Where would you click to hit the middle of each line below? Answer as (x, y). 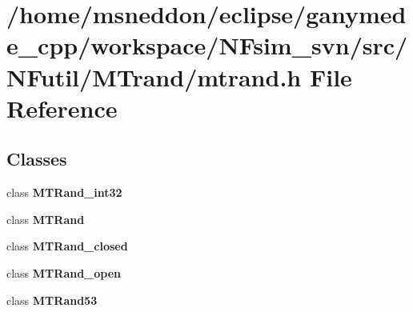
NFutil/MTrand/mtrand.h (154, 76)
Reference (62, 108)
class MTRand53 (52, 300)
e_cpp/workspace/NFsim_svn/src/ (207, 45)
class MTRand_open (64, 272)
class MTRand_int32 (64, 192)
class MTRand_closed (67, 246)
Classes (37, 159)
